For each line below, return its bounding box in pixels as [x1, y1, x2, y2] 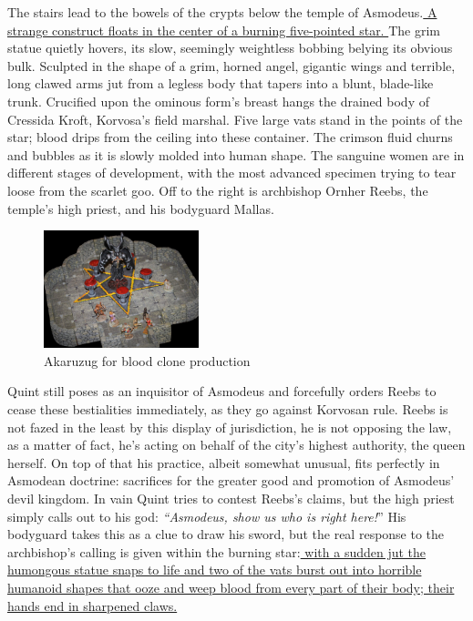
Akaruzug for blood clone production [44, 351, 251, 370]
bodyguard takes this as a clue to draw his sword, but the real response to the [7, 524, 445, 544]
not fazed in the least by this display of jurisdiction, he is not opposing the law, [7, 417, 452, 436]
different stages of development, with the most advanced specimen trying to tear [7, 163, 457, 182]
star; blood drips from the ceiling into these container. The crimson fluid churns [7, 127, 453, 147]
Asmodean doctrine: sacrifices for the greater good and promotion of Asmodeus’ [7, 471, 455, 490]
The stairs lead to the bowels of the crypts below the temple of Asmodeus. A [7, 3, 437, 21]
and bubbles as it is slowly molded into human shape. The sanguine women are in [7, 145, 465, 164]
